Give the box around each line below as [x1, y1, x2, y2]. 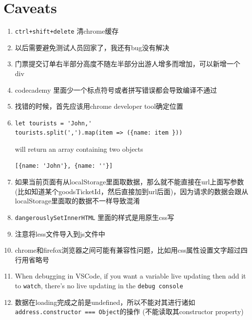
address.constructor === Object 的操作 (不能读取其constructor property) [15, 306, 244, 317]
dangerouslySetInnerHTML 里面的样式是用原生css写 [15, 212, 174, 222]
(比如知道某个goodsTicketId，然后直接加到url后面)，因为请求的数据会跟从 [15, 186, 249, 196]
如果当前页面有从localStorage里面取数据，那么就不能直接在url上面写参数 [15, 177, 244, 187]
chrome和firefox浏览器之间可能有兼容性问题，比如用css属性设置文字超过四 [15, 245, 248, 255]
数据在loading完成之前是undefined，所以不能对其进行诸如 [15, 297, 195, 307]
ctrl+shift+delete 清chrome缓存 [15, 26, 119, 36]
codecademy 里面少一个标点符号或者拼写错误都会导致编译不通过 [15, 84, 217, 95]
